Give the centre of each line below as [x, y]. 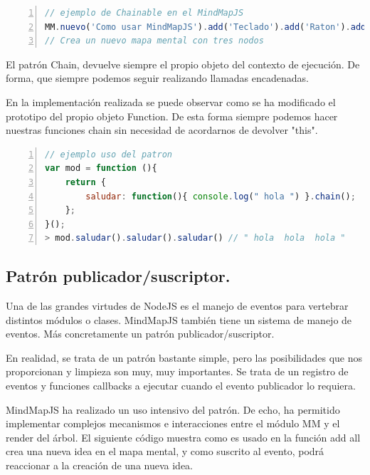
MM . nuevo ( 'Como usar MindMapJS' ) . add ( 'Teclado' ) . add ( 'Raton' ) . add [206, 27]
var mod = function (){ [101, 168]
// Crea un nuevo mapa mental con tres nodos [154, 41]
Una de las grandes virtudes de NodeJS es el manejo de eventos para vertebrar [177, 306]
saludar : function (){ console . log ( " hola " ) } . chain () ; [221, 196]
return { [85, 182]
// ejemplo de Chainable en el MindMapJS [144, 13]
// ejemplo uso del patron [109, 154]
